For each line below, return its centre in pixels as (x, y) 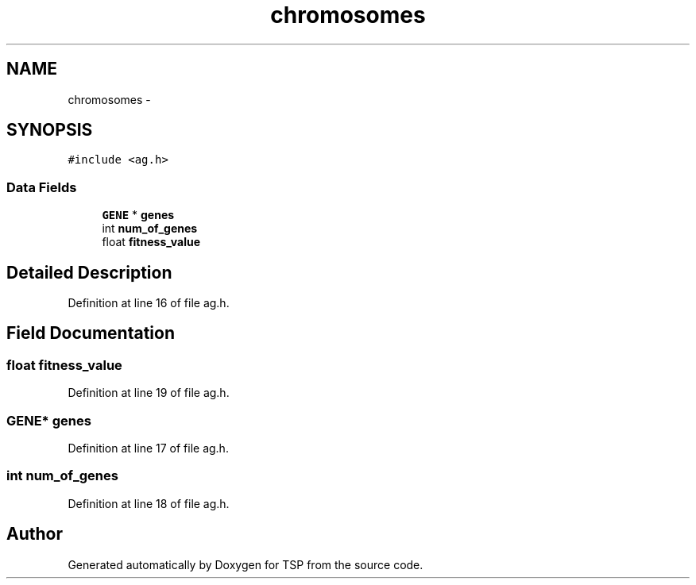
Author (35, 534)
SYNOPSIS (50, 130)
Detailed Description (89, 272)
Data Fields (42, 187)
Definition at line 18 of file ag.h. (149, 503)
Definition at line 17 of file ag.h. (148, 448)
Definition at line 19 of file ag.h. (149, 393)
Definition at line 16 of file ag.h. (149, 303)
